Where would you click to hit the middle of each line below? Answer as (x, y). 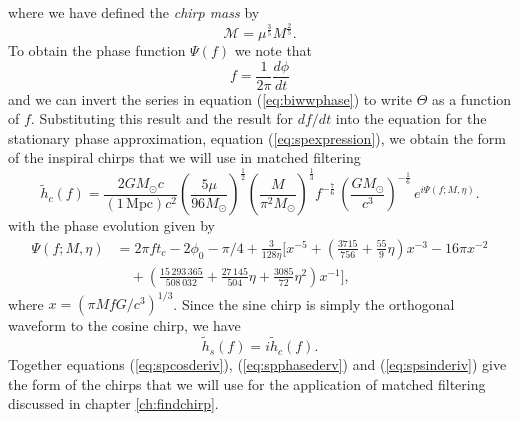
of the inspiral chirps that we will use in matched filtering (184, 157)
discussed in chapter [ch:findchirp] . (113, 403)
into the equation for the (411, 118)
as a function (472, 98)
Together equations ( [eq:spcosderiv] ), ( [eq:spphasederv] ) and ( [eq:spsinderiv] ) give (257, 364)
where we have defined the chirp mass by (134, 12)
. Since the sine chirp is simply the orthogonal (314, 303)
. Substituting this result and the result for (162, 118)
